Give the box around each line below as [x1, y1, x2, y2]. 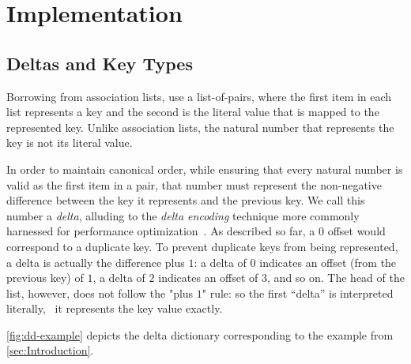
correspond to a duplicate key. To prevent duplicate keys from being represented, [6, 238, 398, 254]
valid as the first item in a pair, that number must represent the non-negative [6, 176, 382, 193]
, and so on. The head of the [267, 269, 405, 286]
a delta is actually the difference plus [6, 253, 185, 270]
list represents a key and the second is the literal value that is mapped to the [6, 103, 379, 120]
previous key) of [6, 269, 84, 286]
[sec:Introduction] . [6, 342, 94, 358]
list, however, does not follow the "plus [6, 284, 194, 301]
